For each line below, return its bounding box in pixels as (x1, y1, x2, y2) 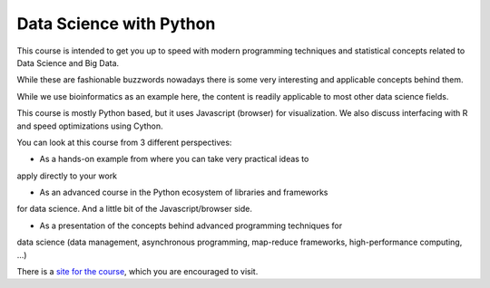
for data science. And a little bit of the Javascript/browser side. (16, 204, 253, 215)
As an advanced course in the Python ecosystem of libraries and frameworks (39, 187, 328, 198)
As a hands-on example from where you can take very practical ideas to (39, 154, 309, 165)
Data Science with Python (16, 14, 216, 34)
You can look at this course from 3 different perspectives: (16, 137, 232, 148)
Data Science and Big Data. (16, 57, 120, 68)
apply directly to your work (16, 170, 118, 181)
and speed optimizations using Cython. (16, 120, 163, 131)
